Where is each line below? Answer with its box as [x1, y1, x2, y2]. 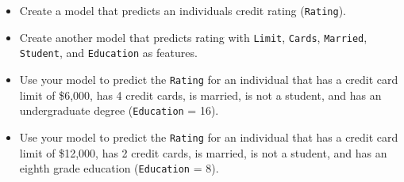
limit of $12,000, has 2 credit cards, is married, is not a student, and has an [19, 144, 387, 161]
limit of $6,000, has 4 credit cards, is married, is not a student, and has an [19, 86, 382, 103]
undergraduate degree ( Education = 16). [19, 102, 219, 119]
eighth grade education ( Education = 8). [19, 160, 219, 176]
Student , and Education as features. [19, 44, 198, 61]
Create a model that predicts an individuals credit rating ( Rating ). [19, 2, 346, 18]
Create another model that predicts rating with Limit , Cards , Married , [19, 28, 367, 45]
